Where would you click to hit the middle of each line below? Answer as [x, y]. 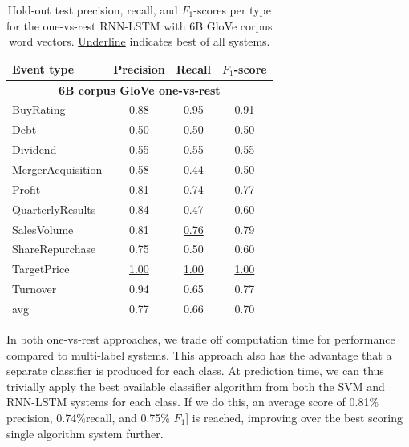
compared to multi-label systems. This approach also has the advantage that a [199, 354]
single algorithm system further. [85, 433]
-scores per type [232, 10]
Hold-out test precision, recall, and [93, 10]
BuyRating [39, 109]
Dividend [34, 149]
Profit [26, 189]
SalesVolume [43, 229]
